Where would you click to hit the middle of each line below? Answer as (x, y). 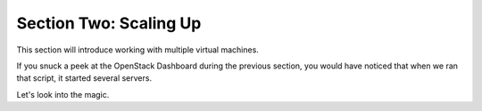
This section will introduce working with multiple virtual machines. (137, 50)
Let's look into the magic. (63, 94)
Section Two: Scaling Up (109, 23)
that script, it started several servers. (84, 78)
